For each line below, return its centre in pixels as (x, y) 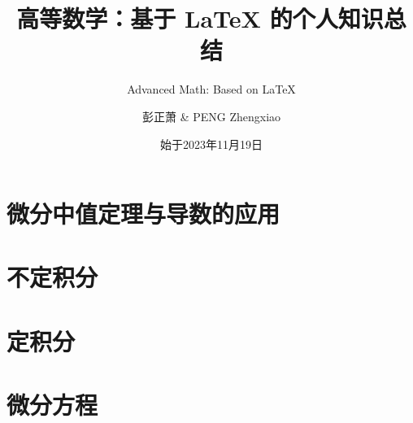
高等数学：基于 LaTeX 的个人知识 (200, 18)
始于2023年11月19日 (211, 144)
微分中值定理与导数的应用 (143, 214)
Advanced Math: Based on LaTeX (211, 89)
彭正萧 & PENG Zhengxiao (211, 116)
